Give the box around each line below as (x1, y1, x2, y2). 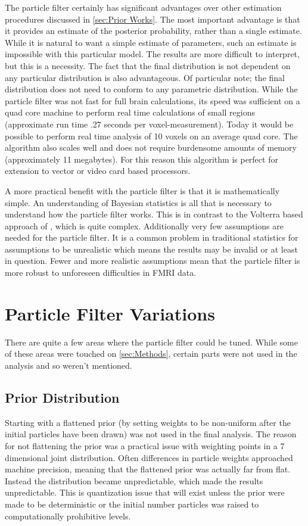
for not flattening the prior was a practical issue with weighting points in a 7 (5, 439, 285, 452)
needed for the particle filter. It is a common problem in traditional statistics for (5, 231, 298, 244)
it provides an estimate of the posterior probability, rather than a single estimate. (5, 24, 302, 37)
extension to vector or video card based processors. (5, 164, 191, 177)
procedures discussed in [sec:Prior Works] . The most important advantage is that (5, 13, 300, 25)
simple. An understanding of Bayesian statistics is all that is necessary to (5, 196, 272, 208)
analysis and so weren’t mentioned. (5, 359, 132, 371)
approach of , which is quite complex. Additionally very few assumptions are (5, 219, 284, 232)
